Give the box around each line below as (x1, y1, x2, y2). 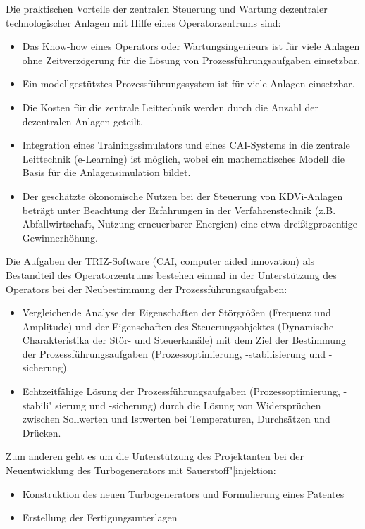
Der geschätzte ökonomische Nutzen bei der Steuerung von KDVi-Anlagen (22, 188, 343, 203)
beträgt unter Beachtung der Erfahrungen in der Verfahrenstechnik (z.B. (22, 202, 336, 217)
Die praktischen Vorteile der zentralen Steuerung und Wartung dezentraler (6, 1, 328, 15)
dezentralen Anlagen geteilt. (22, 113, 143, 128)
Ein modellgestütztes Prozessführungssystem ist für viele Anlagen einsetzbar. (22, 76, 355, 91)
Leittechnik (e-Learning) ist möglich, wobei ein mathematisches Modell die (22, 151, 345, 166)
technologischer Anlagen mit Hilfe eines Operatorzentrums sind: (6, 15, 281, 30)
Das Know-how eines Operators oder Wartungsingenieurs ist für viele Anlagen (22, 39, 360, 54)
